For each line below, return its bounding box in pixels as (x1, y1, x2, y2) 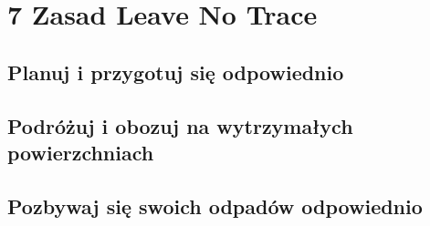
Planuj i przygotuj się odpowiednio (7, 57, 344, 86)
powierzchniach (7, 138, 154, 166)
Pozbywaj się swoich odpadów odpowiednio (7, 191, 423, 220)
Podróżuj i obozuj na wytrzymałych (7, 111, 353, 139)
